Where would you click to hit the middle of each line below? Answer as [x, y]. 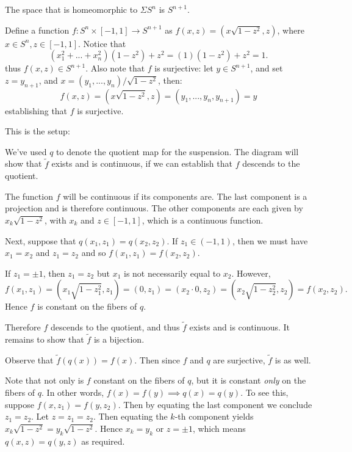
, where [291, 30]
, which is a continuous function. [203, 220]
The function [29, 196]
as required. [103, 441]
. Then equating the [130, 416]
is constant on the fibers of [87, 306]
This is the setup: [38, 131]
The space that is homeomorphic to [71, 9]
